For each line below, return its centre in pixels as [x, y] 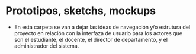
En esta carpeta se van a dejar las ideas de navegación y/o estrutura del [102, 27]
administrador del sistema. [46, 46]
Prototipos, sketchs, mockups [81, 11]
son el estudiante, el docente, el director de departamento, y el [91, 39]
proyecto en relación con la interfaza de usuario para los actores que [98, 33]
